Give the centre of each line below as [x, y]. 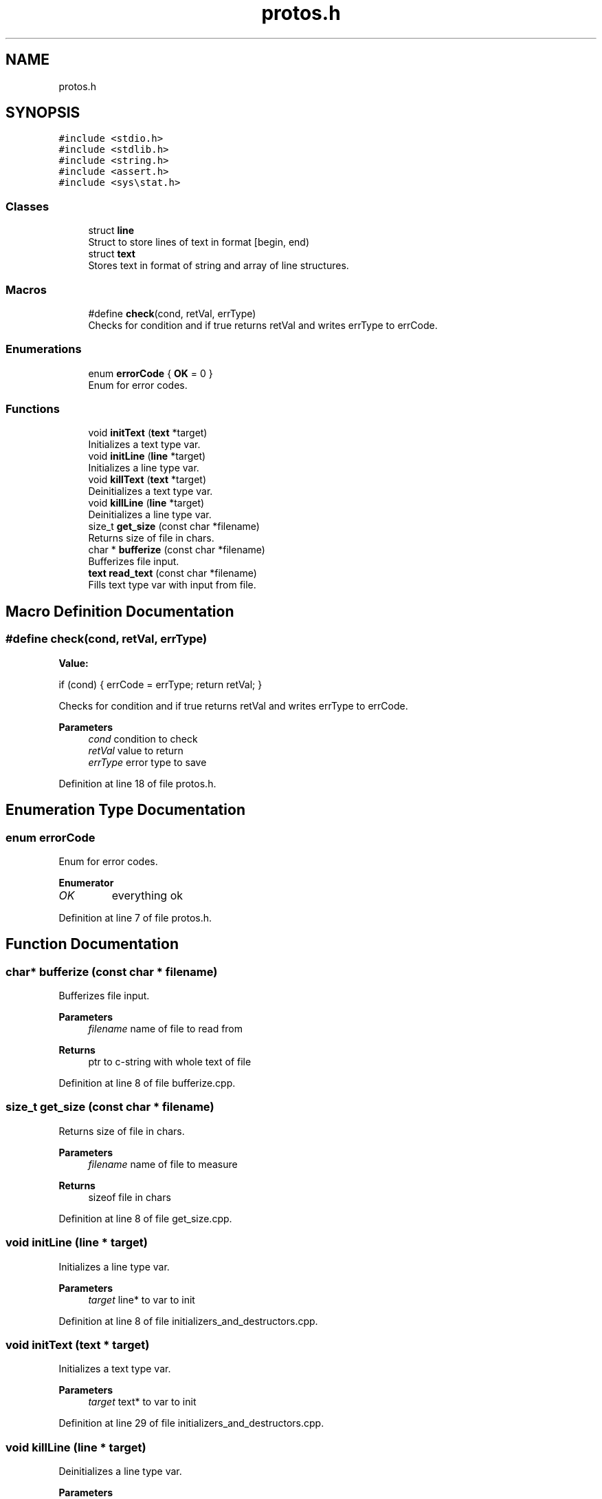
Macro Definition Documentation [120, 611]
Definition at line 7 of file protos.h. [135, 917]
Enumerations [44, 349]
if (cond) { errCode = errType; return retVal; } [160, 684]
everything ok [147, 895]
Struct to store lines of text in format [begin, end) [199, 242]
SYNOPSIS [43, 113]
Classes [27, 206]
